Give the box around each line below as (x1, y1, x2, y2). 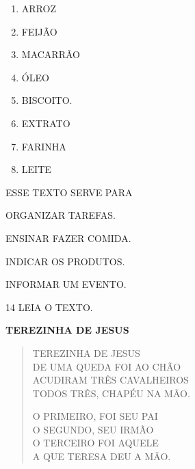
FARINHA (21, 139, 66, 153)
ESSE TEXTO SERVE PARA (5, 185, 133, 199)
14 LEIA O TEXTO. (5, 299, 93, 314)
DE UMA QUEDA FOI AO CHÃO (32, 359, 181, 373)
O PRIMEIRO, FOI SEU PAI (32, 409, 158, 423)
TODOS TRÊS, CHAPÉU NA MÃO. (32, 386, 190, 400)
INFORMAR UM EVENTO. (5, 277, 127, 291)
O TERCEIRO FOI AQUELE (32, 435, 159, 450)
